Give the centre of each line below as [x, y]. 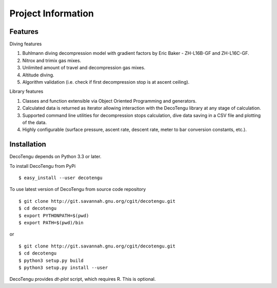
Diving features [26, 44]
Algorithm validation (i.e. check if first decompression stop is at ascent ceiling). [106, 82]
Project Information [52, 13]
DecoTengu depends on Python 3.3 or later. [55, 157]
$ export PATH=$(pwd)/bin [51, 223]
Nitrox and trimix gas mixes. [52, 60]
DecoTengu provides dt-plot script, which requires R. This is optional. [83, 279]
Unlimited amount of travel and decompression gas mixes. [84, 68]
